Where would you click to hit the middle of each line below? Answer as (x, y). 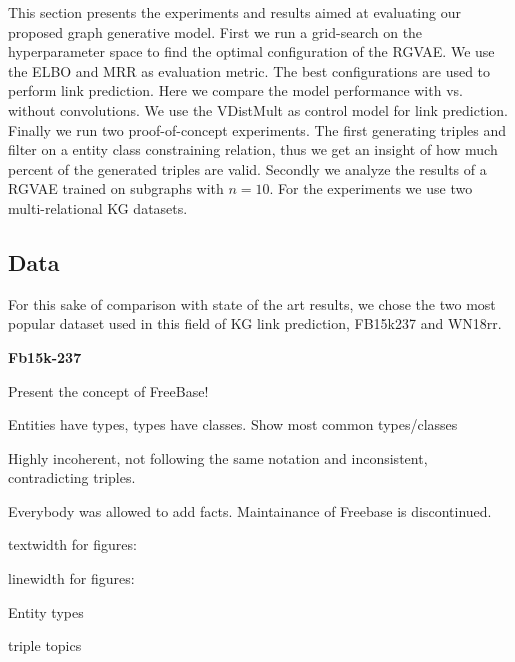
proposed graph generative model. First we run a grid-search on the (215, 31)
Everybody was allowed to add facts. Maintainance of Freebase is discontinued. (250, 510)
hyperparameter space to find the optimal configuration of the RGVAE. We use (251, 51)
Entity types (46, 611)
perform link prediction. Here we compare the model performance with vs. (235, 90)
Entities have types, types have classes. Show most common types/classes (233, 424)
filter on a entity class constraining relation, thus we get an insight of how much (253, 149)
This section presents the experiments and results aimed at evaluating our (234, 12)
